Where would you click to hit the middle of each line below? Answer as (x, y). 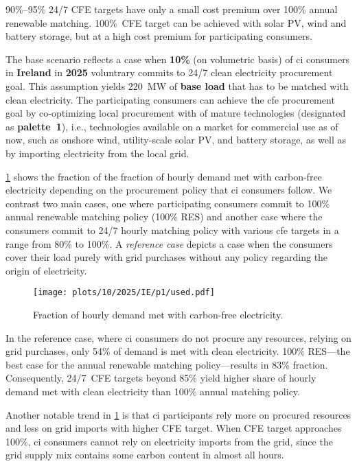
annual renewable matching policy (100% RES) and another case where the (164, 217)
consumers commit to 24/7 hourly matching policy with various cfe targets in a (172, 230)
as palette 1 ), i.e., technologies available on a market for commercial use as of (172, 126)
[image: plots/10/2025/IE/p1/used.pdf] (124, 293)
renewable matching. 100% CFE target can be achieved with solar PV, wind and (176, 22)
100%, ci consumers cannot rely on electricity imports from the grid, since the (169, 441)
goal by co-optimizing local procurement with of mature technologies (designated (176, 113)
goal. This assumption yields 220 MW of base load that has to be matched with (177, 85)
